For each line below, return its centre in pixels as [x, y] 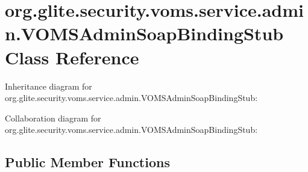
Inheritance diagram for [49, 86]
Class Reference [72, 57]
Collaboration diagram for [53, 118]
